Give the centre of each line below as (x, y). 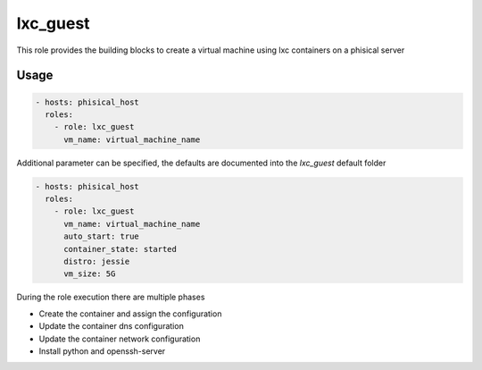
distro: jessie (97, 262)
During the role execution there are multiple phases (111, 297)
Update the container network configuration (120, 339)
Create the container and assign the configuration (130, 314)
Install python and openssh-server (102, 351)
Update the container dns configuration (112, 326)
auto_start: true (102, 236)
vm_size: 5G (90, 274)
